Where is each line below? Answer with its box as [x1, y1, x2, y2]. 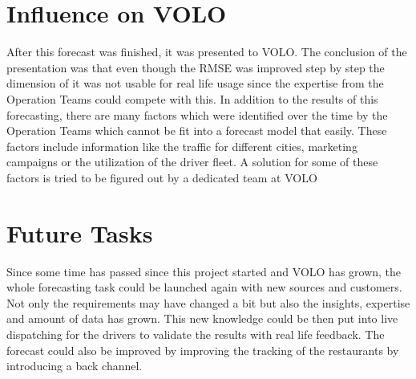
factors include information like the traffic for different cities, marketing [6, 137, 357, 154]
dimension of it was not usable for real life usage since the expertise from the [6, 75, 384, 92]
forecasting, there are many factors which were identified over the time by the [6, 106, 388, 123]
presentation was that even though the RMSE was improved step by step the [6, 59, 385, 75]
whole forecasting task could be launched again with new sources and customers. [6, 279, 402, 295]
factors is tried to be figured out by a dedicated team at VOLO [6, 169, 317, 185]
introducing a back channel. [6, 357, 143, 374]
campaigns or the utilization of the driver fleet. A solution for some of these [6, 153, 378, 170]
